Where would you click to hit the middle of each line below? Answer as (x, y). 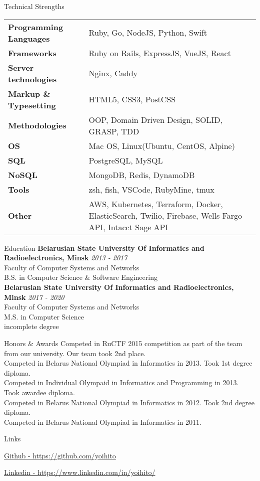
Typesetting (32, 105)
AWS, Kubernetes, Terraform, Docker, (156, 204)
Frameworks (32, 53)
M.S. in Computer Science (44, 316)
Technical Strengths (34, 6)
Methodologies (37, 125)
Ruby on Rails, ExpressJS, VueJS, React (160, 53)
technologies (32, 79)
